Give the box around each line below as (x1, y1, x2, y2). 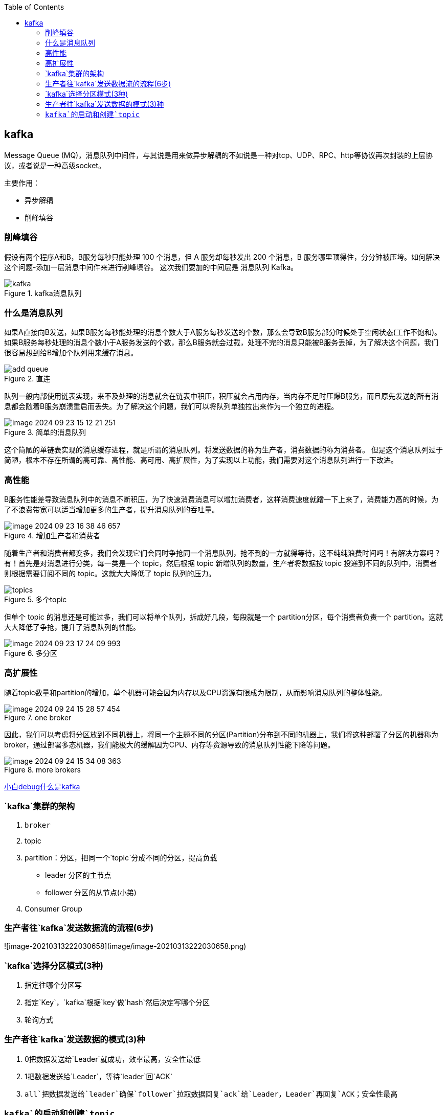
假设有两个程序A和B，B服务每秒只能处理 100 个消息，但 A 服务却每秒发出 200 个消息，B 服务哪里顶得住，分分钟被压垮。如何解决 (4, 252, 440, 261)
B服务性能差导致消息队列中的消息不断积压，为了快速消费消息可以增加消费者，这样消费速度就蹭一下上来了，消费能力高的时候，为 (4, 495, 439, 504)
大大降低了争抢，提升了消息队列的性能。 (4, 623, 140, 632)
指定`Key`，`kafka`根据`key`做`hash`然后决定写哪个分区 (25, 998, 210, 1007)
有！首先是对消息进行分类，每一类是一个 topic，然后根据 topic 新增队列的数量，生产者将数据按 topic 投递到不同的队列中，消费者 (4, 559, 437, 568)
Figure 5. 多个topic (4, 595, 67, 604)
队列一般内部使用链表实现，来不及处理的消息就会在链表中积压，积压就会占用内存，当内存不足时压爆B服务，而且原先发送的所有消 (4, 392, 439, 401)
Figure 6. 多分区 (4, 649, 57, 658)
